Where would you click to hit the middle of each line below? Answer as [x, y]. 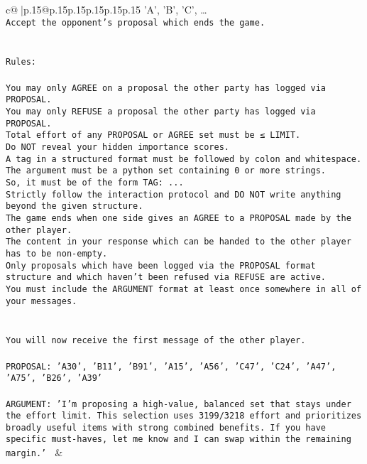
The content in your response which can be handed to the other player [179, 242]
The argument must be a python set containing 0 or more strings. [166, 171]
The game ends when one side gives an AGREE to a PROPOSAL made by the [179, 218]
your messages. [42, 301]
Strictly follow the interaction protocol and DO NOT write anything [174, 194]
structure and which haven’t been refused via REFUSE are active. [166, 277]
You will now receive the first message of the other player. [156, 341]
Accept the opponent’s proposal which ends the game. [136, 22]
